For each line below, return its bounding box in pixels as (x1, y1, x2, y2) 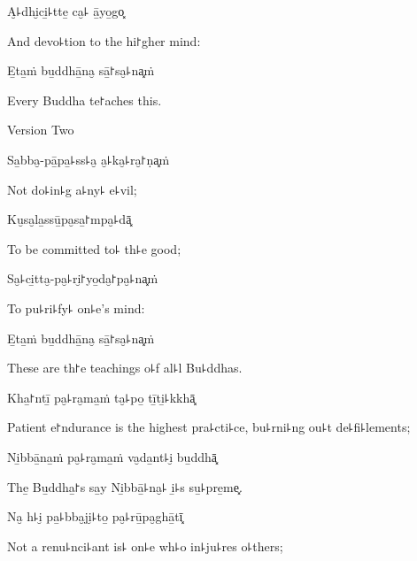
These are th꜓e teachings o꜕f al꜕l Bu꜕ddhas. (7, 358, 243, 377)
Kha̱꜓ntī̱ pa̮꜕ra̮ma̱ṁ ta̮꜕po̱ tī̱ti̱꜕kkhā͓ (7, 388, 196, 406)
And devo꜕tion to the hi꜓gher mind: (7, 31, 201, 50)
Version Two (7, 120, 74, 139)
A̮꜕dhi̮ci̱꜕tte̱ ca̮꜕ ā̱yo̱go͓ (7, 2, 125, 19)
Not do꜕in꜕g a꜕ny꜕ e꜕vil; (7, 180, 137, 198)
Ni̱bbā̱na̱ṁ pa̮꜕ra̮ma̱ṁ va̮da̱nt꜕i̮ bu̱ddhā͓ (7, 447, 217, 465)
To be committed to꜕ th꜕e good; (7, 239, 181, 257)
